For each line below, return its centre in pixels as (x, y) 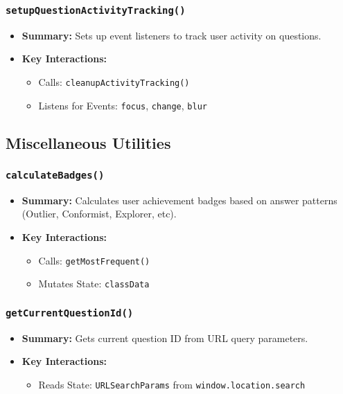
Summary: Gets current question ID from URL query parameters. (165, 338)
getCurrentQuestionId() (70, 313)
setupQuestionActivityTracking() (96, 10)
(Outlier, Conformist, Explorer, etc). (99, 214)
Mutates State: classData (94, 284)
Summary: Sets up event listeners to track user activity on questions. (171, 35)
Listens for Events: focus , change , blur (123, 105)
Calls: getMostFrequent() (94, 260)
